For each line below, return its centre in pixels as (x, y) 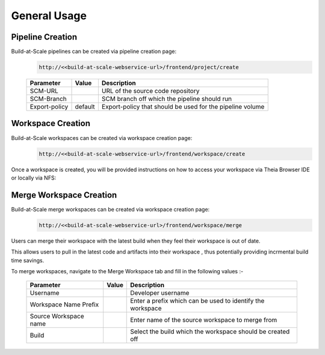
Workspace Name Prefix (64, 305)
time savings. (28, 260)
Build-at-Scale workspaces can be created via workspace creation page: (102, 138)
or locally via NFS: (34, 178)
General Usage (49, 16)
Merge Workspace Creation (64, 195)
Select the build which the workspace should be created (210, 332)
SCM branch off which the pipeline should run (167, 99)
